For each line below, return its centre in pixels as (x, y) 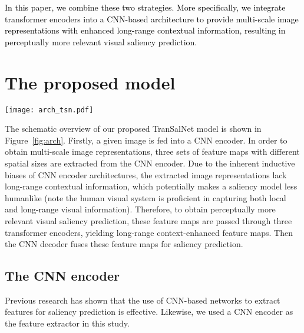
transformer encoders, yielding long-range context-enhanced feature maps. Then (149, 232)
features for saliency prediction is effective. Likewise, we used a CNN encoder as (149, 312)
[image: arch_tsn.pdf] (49, 110)
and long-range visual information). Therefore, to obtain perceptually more (140, 209)
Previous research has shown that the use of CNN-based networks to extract (143, 300)
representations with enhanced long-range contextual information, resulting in (145, 30)
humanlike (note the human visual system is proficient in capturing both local (146, 197)
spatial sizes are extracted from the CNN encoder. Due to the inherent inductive (150, 163)
